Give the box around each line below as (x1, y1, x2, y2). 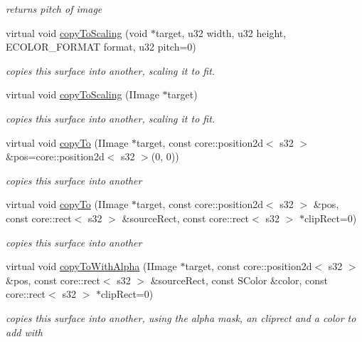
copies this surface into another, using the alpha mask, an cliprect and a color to (6, 310, 356, 325)
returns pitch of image (6, 1, 102, 16)
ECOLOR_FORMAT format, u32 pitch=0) (6, 39, 196, 54)
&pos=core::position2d (6, 149, 105, 164)
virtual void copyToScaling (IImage (6, 87, 159, 102)
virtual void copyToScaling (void (6, 25, 148, 40)
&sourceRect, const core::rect (122, 210, 250, 225)
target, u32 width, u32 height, (155, 25, 287, 40)
